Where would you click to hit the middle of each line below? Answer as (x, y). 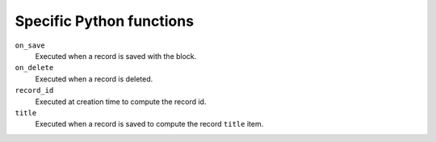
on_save (30, 45)
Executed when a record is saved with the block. (116, 56)
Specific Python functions (104, 21)
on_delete (34, 68)
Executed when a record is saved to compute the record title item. (149, 124)
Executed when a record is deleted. (94, 79)
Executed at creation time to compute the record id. (121, 102)
